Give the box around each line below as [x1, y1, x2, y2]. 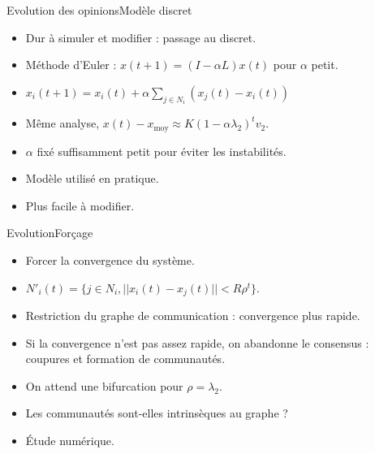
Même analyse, [25, 115, 100, 132]
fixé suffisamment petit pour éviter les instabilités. [37, 142, 287, 159]
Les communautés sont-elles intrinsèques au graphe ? [25, 404, 288, 422]
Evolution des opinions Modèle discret [6, 2, 192, 18]
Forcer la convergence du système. [25, 252, 195, 269]
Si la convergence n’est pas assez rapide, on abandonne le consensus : [25, 334, 369, 351]
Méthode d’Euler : [25, 56, 117, 73]
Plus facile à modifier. [25, 197, 135, 214]
